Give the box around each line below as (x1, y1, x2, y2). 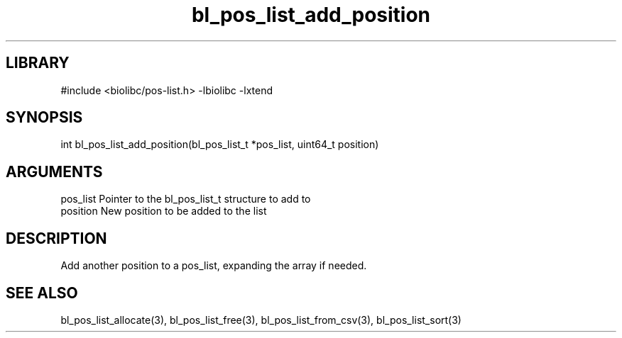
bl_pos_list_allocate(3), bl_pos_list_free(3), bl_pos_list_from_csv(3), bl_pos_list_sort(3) (60, 313, 462, 326)
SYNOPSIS (6, 108, 83, 127)
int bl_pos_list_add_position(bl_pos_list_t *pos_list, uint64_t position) (60, 138, 379, 151)
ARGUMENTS (6, 162, 103, 181)
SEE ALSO (6, 283, 78, 302)
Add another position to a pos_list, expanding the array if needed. (60, 259, 367, 272)
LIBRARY (6, 54, 70, 72)
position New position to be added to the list (60, 205, 267, 218)
